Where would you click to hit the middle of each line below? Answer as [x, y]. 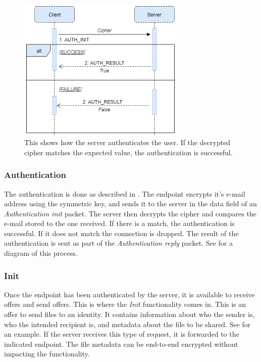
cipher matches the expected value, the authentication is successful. [128, 152]
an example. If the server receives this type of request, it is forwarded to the [122, 334]
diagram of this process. [41, 253]
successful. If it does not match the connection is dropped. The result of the [121, 233]
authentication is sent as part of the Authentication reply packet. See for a [118, 243]
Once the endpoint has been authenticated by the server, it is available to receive [129, 294]
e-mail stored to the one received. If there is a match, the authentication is [119, 223]
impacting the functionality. [47, 354]
